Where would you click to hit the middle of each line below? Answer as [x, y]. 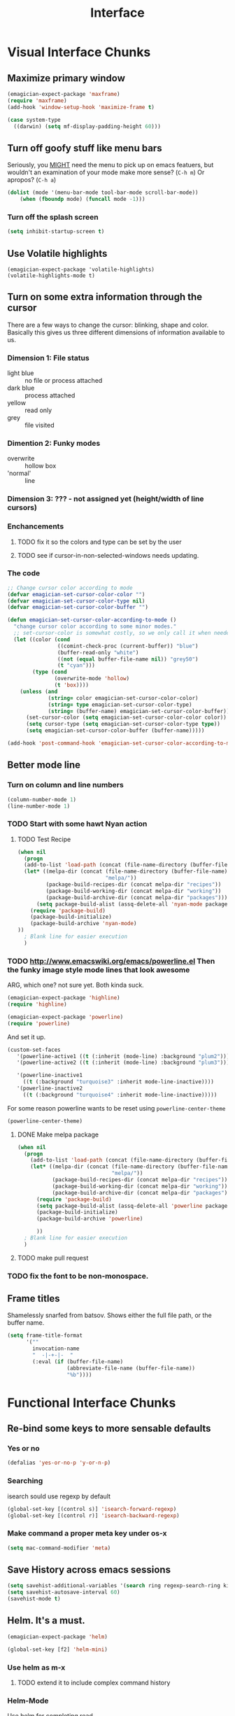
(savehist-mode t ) [34, 1599]
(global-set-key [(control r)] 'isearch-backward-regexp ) [93, 1515]
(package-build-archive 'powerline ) [90, 1219]
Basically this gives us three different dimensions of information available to [116, 332]
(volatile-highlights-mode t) [51, 275]
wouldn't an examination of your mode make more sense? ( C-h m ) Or [106, 172]
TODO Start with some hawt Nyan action [77, 824]
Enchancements [36, 526]
